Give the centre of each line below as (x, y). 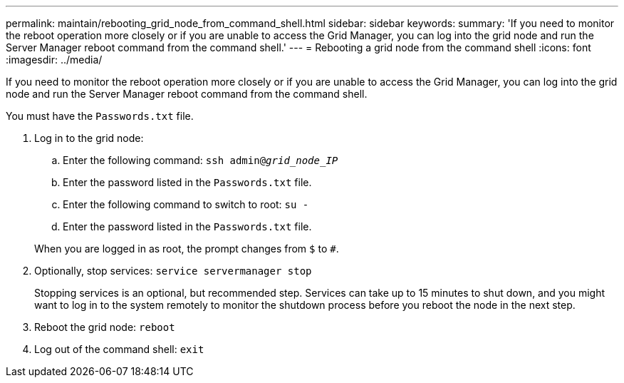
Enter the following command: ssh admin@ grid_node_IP (201, 160)
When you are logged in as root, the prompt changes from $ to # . (187, 249)
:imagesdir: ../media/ (54, 60)
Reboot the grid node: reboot (105, 327)
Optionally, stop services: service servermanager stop (173, 271)
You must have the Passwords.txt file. (100, 116)
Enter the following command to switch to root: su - (186, 204)
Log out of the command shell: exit (119, 349)
